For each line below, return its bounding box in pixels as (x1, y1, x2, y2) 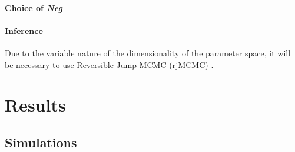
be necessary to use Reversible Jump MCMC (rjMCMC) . (5, 58, 214, 70)
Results (5, 93, 66, 117)
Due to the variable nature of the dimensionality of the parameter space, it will (5, 46, 291, 59)
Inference (5, 24, 43, 36)
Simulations (5, 133, 77, 151)
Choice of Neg (5, 1, 62, 13)
